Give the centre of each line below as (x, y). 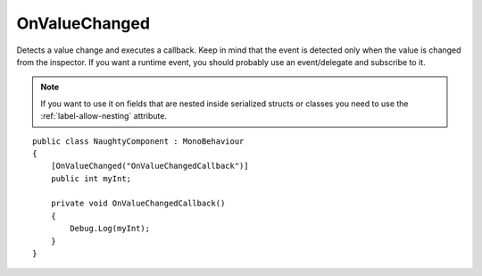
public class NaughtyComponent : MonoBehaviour (138, 141)
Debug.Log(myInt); (110, 229)
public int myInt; (91, 178)
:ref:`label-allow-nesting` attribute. (104, 116)
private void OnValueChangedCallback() (138, 204)
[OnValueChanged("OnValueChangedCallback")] (150, 166)
